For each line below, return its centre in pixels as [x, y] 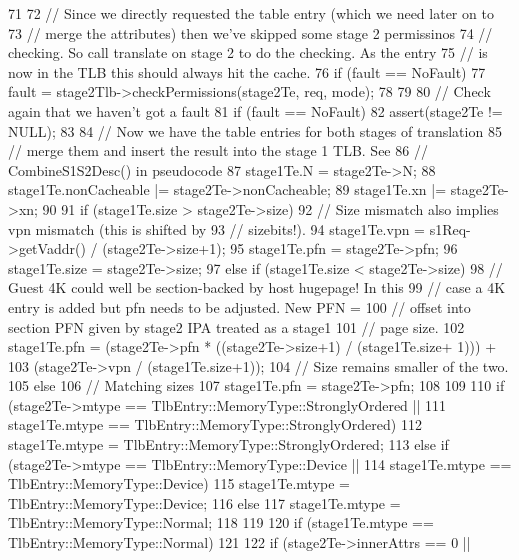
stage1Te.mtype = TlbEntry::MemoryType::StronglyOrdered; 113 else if [228, 444]
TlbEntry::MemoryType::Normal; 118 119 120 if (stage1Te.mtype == [221, 522]
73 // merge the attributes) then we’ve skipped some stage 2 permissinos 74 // [250, 32]
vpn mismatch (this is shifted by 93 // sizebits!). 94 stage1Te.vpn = [217, 228]
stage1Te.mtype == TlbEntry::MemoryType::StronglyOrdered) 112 [215, 424]
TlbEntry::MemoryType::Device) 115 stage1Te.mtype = [179, 483]
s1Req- [450, 228]
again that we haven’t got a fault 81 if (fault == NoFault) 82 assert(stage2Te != [255, 110]
